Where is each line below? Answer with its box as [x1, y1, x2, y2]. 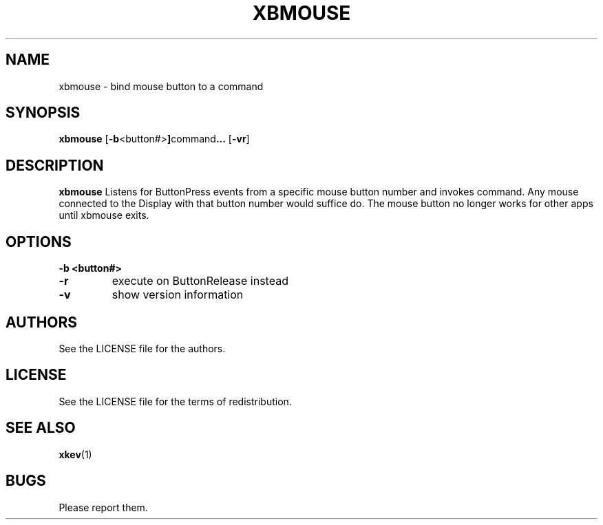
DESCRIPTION [6, 156, 104, 174]
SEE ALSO [6, 419, 76, 437]
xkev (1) [59, 448, 92, 460]
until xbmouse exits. [59, 209, 149, 222]
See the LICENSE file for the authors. [59, 342, 226, 354]
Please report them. [59, 501, 148, 513]
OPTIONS [6, 233, 72, 250]
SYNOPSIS [6, 104, 81, 122]
